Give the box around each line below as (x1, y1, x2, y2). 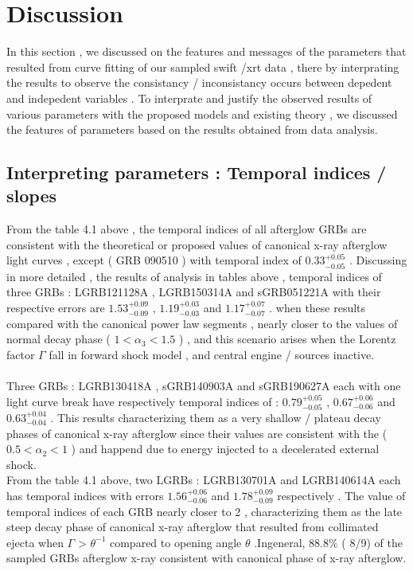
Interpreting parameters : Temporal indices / (6, 160, 387, 185)
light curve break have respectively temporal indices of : (6, 393, 279, 409)
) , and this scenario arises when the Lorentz (178, 330, 396, 347)
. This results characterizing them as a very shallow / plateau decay (50, 409, 381, 426)
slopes (6, 183, 56, 208)
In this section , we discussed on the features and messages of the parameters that (6, 43, 407, 60)
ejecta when (6, 534, 64, 550)
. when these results (269, 299, 366, 316)
